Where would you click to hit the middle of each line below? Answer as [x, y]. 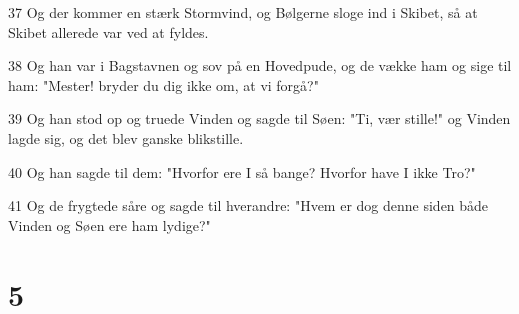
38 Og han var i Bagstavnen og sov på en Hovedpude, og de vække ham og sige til [260, 65]
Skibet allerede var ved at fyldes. [108, 31]
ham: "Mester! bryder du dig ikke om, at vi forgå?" [163, 84]
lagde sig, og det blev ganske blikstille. [126, 137]
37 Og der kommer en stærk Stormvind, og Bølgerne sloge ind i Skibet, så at [243, 12]
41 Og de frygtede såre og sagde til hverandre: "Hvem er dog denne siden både [248, 205]
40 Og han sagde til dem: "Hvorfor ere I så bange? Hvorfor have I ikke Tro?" [242, 171]
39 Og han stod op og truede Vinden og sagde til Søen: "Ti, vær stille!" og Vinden [259, 118]
